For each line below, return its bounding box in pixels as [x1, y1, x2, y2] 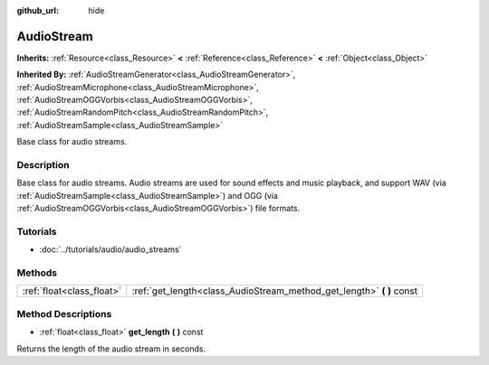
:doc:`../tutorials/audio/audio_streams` [39, 244, 182, 255]
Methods [16, 267, 58, 279]
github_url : [16, 5, 59, 15]
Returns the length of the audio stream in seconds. [16, 343, 206, 354]
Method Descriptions [16, 307, 112, 320]
